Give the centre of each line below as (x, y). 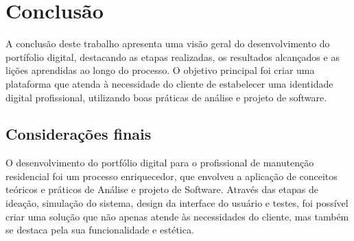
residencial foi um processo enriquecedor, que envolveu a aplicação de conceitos (172, 176)
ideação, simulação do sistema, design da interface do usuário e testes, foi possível (177, 203)
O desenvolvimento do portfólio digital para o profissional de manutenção (160, 163)
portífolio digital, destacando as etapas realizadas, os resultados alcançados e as (173, 56)
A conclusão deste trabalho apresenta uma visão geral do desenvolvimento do (168, 43)
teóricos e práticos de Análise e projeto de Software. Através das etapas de (162, 189)
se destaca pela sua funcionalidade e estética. (100, 230)
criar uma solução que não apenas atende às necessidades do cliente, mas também (177, 216)
